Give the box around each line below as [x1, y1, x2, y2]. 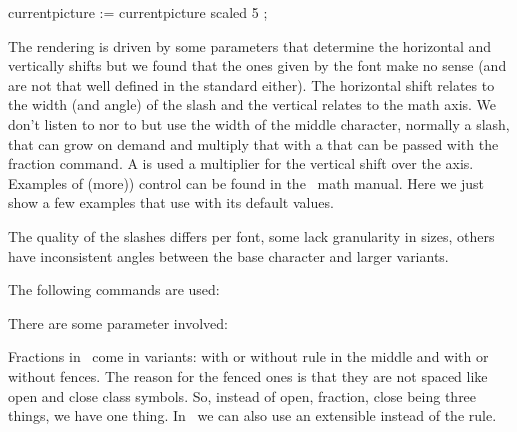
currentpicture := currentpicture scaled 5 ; [8, 2, 268, 22]
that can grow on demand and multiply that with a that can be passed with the [8, 133, 499, 154]
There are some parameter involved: [8, 312, 228, 333]
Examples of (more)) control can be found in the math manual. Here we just [8, 172, 485, 193]
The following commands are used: [8, 279, 220, 300]
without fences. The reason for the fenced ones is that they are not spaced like [8, 365, 488, 386]
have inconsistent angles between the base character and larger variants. [8, 245, 449, 266]
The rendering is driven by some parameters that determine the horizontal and [8, 35, 492, 56]
